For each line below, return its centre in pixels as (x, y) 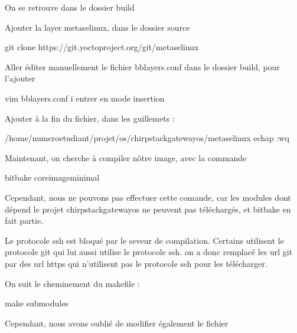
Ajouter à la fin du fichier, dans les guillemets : (90, 118)
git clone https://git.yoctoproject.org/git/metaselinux (102, 47)
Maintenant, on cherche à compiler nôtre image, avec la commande (126, 157)
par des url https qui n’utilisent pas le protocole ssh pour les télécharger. (136, 263)
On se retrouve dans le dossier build (70, 7)
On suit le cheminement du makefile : (72, 283)
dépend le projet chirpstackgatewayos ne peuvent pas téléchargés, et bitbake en (148, 209)
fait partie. (24, 221)
